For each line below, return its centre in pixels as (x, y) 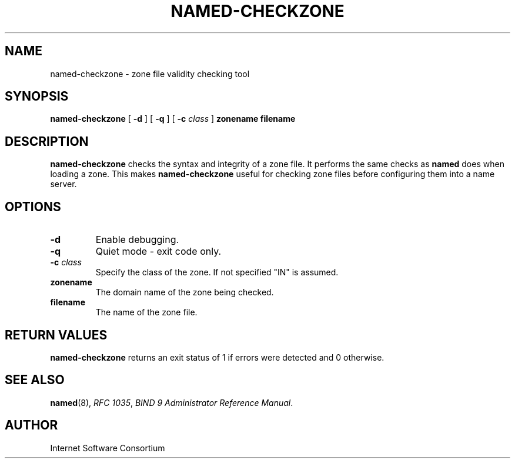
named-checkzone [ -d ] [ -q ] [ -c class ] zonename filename (173, 119)
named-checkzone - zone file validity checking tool (150, 74)
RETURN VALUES (56, 335)
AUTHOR (31, 425)
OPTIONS (33, 206)
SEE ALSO (35, 380)
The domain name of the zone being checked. (185, 292)
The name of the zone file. (146, 312)
